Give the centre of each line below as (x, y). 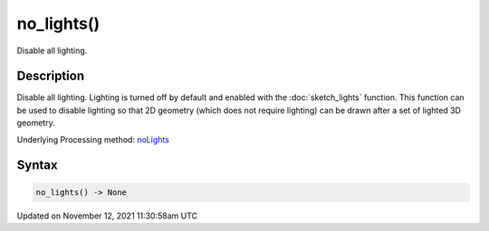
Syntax (37, 166)
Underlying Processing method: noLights (93, 139)
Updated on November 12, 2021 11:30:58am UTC (107, 216)
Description (51, 76)
